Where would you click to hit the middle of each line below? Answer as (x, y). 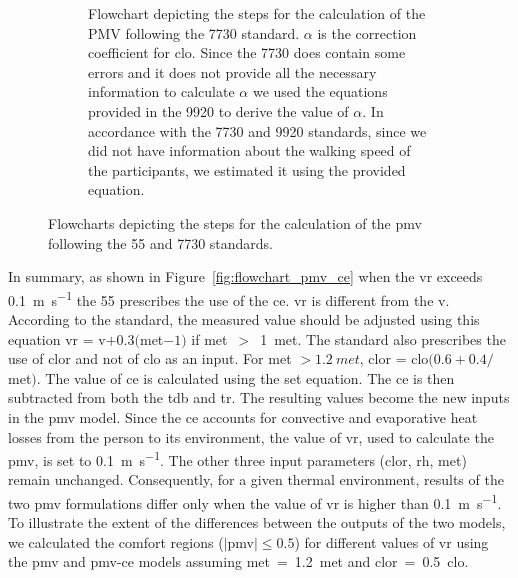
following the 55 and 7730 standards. (161, 242)
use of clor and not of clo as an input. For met (150, 358)
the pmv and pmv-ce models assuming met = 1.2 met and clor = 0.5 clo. (238, 561)
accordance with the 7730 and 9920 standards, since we (257, 130)
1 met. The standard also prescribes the (383, 338)
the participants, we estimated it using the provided (247, 169)
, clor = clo (394, 358)
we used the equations (320, 91)
